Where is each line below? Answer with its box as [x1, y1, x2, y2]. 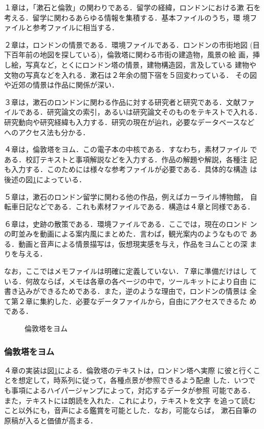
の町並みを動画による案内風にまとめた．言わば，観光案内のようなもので [4, 228, 248, 239]
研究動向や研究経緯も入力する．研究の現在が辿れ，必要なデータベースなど [4, 116, 255, 127]
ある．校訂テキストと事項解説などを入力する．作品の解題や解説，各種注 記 [4, 154, 257, 164]
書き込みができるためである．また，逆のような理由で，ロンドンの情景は [4, 286, 247, 296]
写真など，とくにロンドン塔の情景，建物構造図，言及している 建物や [25, 59, 257, 70]
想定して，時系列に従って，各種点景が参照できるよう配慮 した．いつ [18, 375, 249, 385]
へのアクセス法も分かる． [4, 126, 90, 137]
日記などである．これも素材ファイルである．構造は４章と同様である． [18, 201, 255, 212]
